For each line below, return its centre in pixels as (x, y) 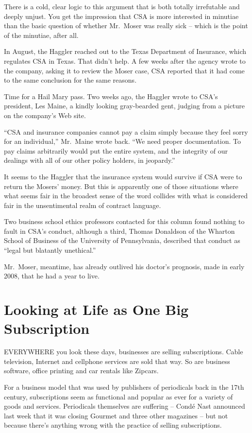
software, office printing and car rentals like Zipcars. (81, 371)
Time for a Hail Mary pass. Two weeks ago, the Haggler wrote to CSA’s (111, 96)
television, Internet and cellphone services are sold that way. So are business (117, 361)
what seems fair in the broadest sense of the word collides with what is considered (126, 196)
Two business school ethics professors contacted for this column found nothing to (124, 221)
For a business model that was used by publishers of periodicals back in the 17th (124, 387)
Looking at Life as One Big (96, 309)
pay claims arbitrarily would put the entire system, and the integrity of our (116, 150)
